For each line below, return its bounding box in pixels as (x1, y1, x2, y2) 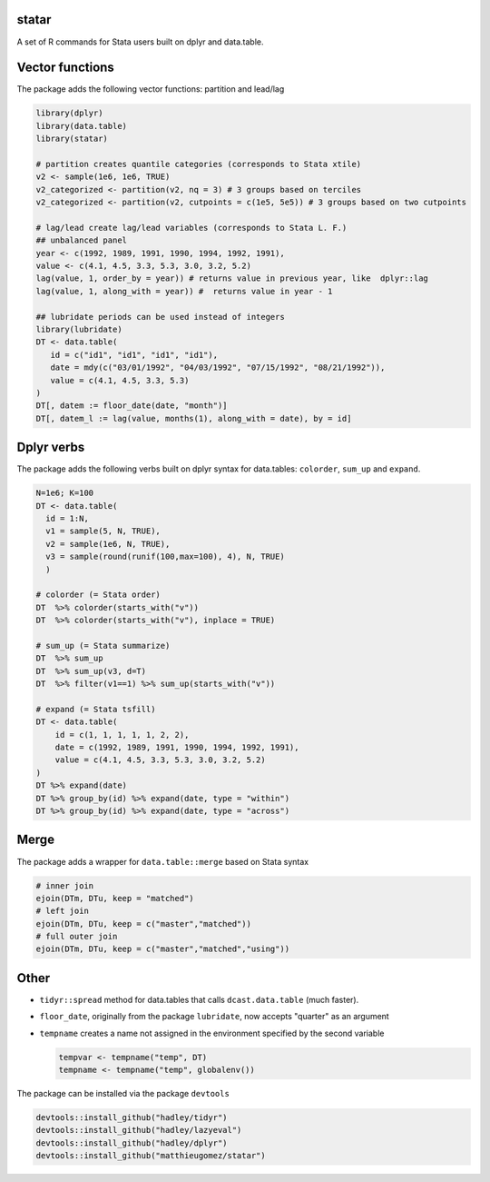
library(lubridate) (35, 324, 122, 335)
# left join (35, 906, 90, 917)
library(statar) (35, 134, 109, 144)
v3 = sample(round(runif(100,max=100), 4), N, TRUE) (45, 551, 285, 562)
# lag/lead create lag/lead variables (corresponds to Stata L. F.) (35, 223, 348, 233)
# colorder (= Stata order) (35, 590, 161, 600)
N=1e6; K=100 (35, 488, 94, 499)
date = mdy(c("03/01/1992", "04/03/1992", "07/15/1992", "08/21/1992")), (50, 363, 386, 372)
